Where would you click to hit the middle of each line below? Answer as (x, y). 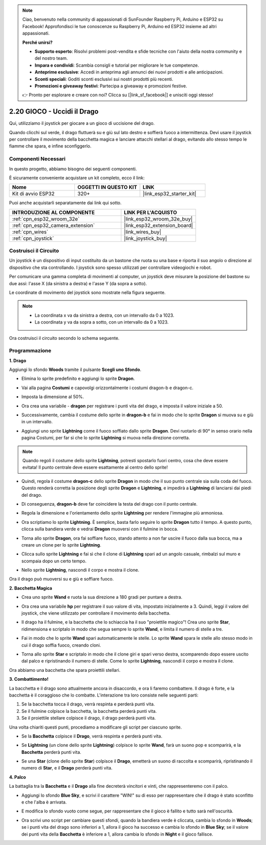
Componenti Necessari (37, 159)
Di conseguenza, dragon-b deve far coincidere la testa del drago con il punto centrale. (110, 504)
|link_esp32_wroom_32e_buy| (158, 219)
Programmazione (30, 351)
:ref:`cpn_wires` (30, 232)
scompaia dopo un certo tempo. (54, 561)
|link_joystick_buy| (146, 238)
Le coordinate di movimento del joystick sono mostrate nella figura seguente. (87, 293)
